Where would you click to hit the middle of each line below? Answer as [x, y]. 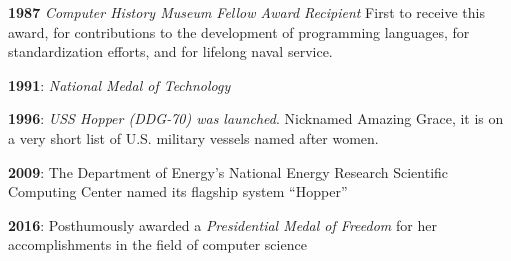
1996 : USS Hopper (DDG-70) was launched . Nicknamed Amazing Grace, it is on [256, 118]
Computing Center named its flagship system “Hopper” [178, 191]
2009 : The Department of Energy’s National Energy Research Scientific [228, 171]
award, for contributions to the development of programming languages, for [239, 31]
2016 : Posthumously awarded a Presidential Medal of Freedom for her [222, 224]
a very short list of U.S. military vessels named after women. [193, 137]
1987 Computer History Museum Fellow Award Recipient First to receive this [246, 12]
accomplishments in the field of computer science [157, 244]
